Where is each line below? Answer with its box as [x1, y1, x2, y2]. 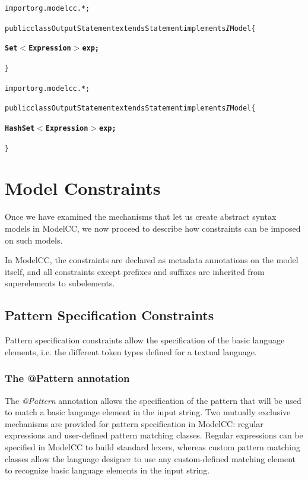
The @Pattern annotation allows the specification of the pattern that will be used [5, 394, 301, 406]
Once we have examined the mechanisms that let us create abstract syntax [5, 210, 277, 223]
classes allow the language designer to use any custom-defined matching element [5, 452, 296, 465]
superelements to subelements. [5, 277, 115, 289]
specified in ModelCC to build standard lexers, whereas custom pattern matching [5, 440, 300, 453]
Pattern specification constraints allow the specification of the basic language [5, 334, 285, 346]
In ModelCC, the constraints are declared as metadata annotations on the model [5, 254, 299, 266]
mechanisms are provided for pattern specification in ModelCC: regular [5, 417, 263, 430]
